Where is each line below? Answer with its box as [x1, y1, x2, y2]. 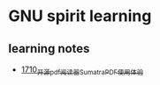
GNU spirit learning [8, 6, 152, 26]
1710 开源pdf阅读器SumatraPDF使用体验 [20, 64, 144, 76]
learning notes [8, 41, 90, 56]
